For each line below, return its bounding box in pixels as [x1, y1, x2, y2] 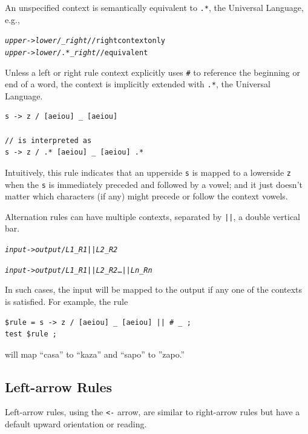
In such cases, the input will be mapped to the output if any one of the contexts [5, 283, 303, 296]
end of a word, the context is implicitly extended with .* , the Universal [5, 78, 270, 90]
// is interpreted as [5, 136, 92, 145]
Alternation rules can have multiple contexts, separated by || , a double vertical [5, 210, 301, 222]
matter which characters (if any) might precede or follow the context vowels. [5, 190, 288, 202]
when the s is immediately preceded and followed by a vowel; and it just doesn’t [5, 178, 303, 190]
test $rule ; [5, 330, 57, 339]
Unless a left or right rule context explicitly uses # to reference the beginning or [5, 65, 300, 78]
